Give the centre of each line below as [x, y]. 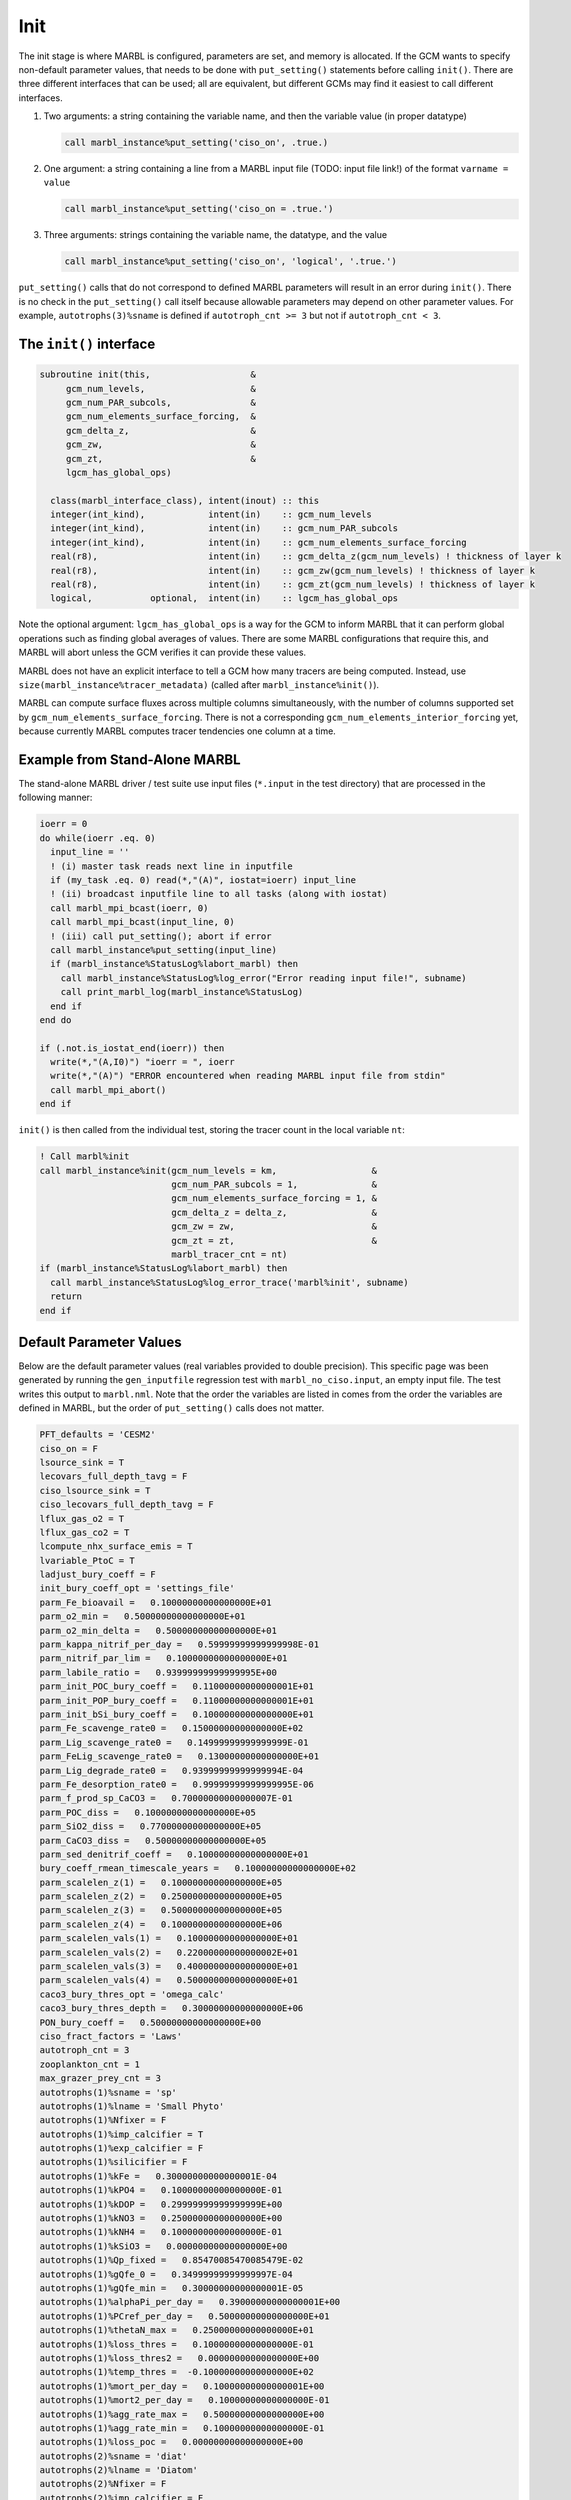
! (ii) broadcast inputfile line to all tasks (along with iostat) [219, 894]
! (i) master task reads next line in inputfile [172, 866]
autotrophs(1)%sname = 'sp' [108, 2092]
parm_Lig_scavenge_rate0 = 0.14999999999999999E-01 [174, 1742]
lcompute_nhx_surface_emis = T [116, 1546]
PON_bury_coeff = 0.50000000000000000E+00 [150, 2022]
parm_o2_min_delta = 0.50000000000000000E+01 [158, 1630]
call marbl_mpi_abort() [108, 1089]
